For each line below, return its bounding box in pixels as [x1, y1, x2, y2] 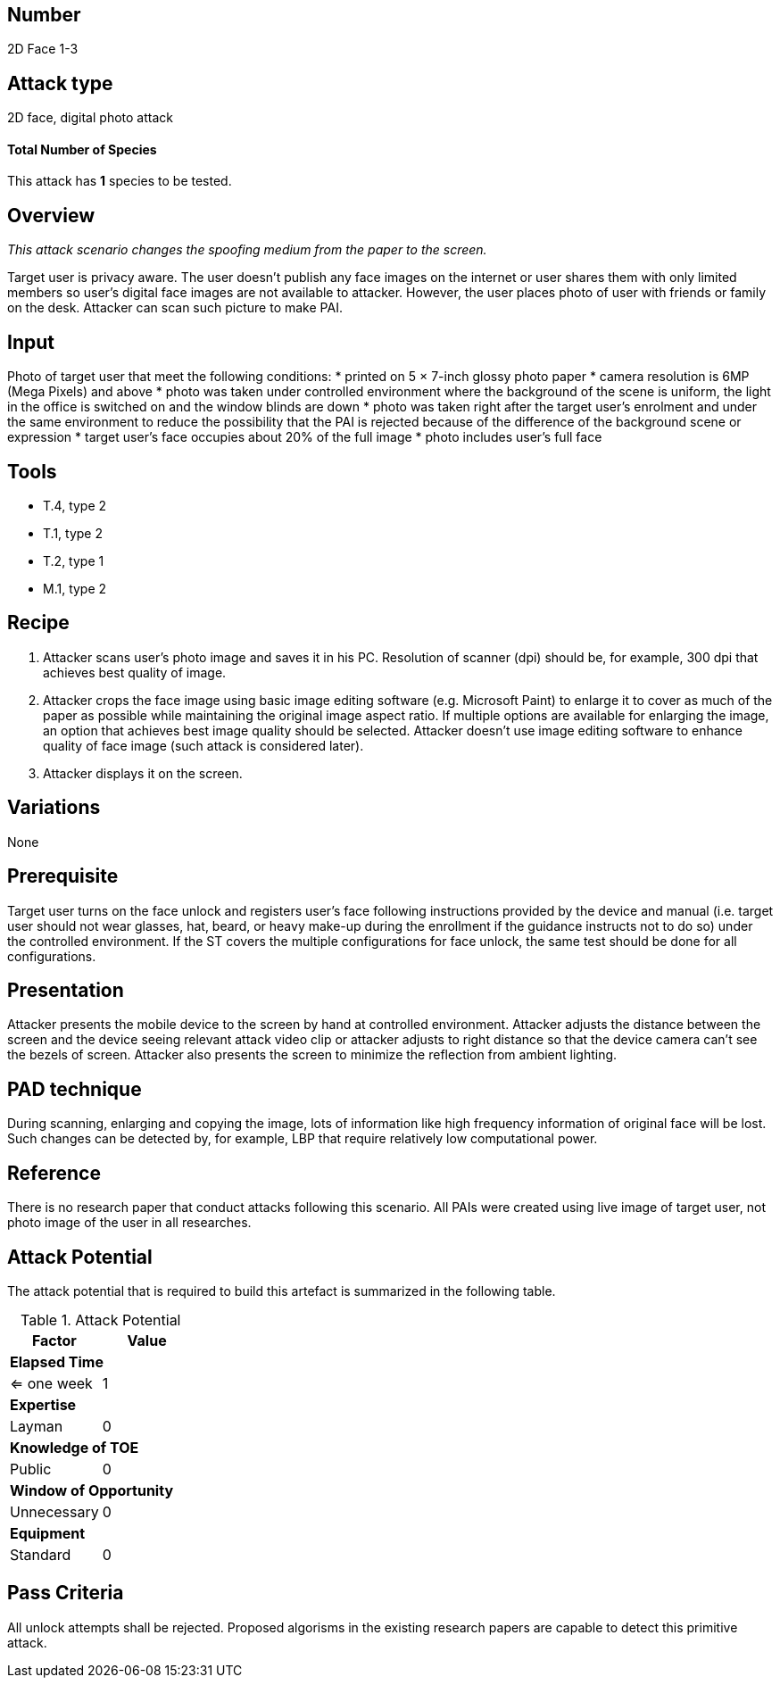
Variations [7, 796, 101, 819]
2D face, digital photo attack [7, 110, 173, 126]
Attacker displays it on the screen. [43, 765, 243, 781]
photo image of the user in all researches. [7, 1215, 252, 1231]
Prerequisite [7, 865, 119, 888]
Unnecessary [10, 1502, 99, 1521]
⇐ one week [10, 1374, 93, 1392]
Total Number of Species [7, 141, 157, 157]
